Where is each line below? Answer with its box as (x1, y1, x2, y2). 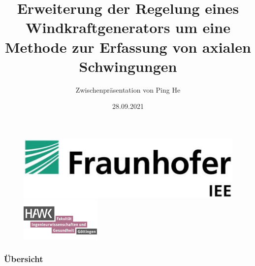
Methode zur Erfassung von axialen (5, 36, 251, 57)
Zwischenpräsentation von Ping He (75, 84, 181, 95)
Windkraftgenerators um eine (26, 17, 230, 37)
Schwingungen (79, 56, 177, 76)
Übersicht (4, 253, 43, 265)
